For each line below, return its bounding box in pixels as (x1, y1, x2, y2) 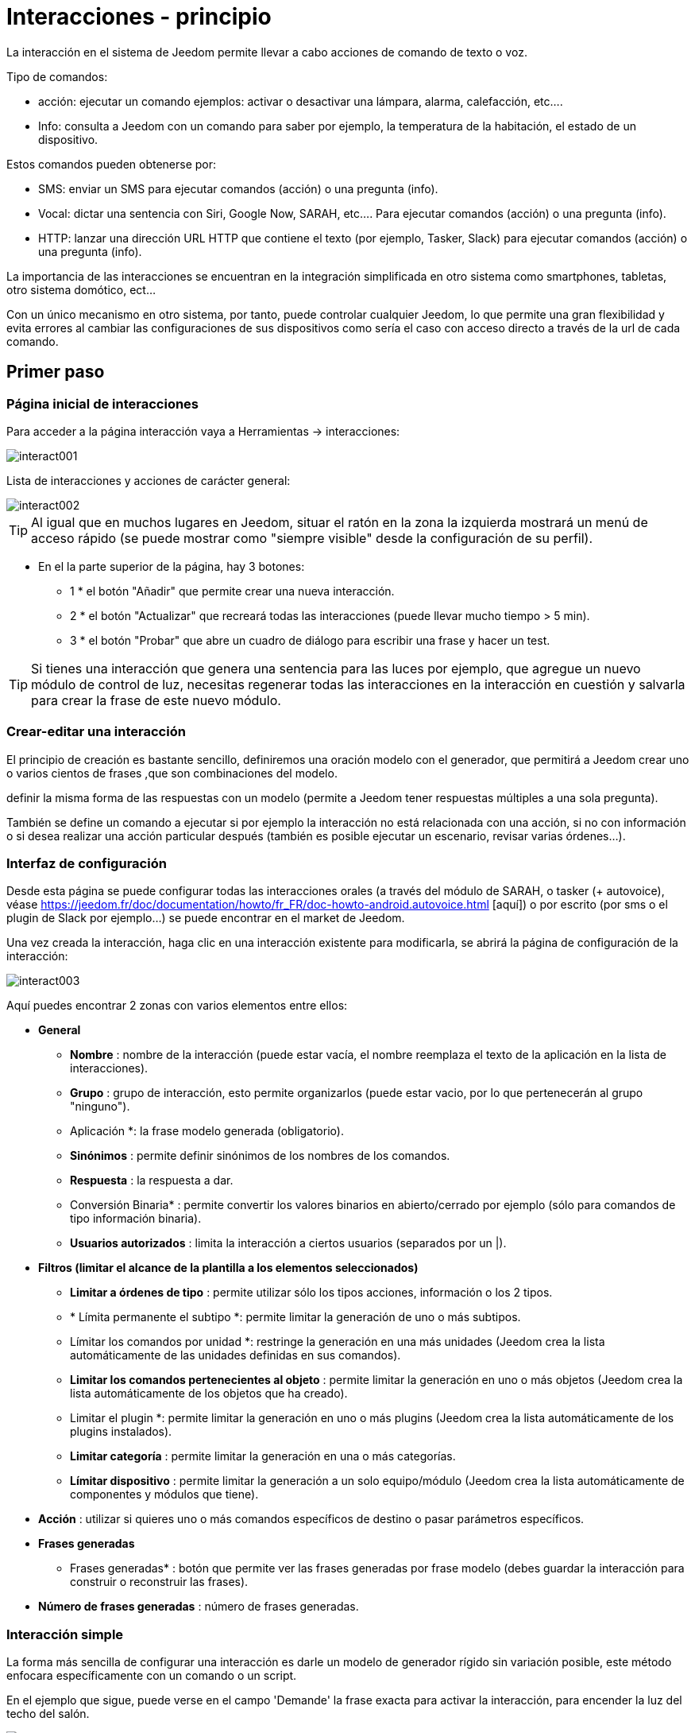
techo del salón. (6, 1707, 90, 1721)
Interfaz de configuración (6, 855, 167, 872)
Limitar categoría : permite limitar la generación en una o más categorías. (70, 1449, 456, 1464)
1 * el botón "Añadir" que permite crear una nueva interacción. (70, 583, 395, 598)
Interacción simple (6, 1626, 124, 1642)
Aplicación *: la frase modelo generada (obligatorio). (70, 1124, 344, 1138)
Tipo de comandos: (6, 69, 108, 83)
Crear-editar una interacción (6, 723, 186, 740)
